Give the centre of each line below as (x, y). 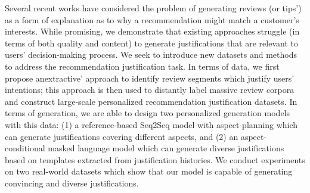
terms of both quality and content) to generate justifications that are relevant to (151, 43)
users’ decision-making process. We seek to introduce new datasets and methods (151, 55)
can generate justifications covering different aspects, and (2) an (122, 136)
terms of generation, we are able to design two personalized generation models (148, 113)
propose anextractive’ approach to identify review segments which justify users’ (150, 78)
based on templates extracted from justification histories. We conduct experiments (155, 159)
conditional (25, 148)
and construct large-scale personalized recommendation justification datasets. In (151, 101)
